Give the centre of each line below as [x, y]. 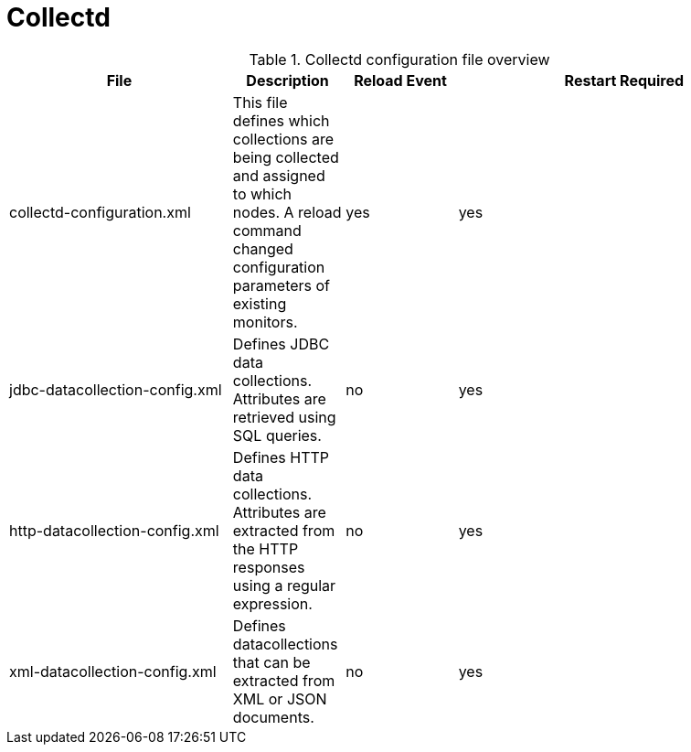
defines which [281, 120]
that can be [271, 662]
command [267, 230]
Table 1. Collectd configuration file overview [399, 59]
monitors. [265, 322]
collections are [283, 139]
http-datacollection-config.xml [114, 530]
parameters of [282, 285]
